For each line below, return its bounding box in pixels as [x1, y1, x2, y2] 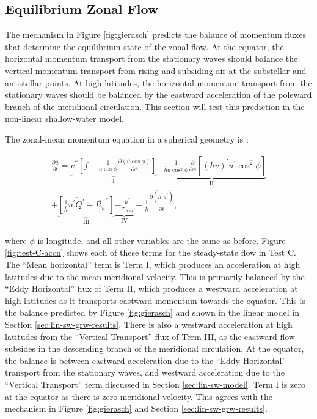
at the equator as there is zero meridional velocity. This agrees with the [5, 390, 272, 402]
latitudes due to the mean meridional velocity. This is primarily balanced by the [5, 270, 305, 283]
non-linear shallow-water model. [5, 112, 124, 125]
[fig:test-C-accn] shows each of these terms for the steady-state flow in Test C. [5, 246, 296, 259]
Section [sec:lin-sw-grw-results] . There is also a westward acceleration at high [5, 317, 293, 330]
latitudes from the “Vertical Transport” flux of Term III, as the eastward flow [5, 330, 295, 343]
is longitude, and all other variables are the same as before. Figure [37, 234, 286, 247]
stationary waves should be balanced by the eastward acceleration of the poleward [5, 88, 312, 101]
